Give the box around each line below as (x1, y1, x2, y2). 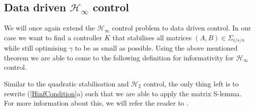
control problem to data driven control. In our (112, 23, 251, 33)
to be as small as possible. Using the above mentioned (75, 43, 238, 53)
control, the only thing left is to (143, 79, 239, 89)
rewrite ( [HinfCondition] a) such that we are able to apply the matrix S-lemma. (4, 88, 242, 98)
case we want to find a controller (4, 32, 102, 42)
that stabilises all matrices (112, 32, 192, 42)
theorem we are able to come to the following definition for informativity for (4, 52, 234, 62)
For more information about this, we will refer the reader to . (4, 98, 189, 108)
